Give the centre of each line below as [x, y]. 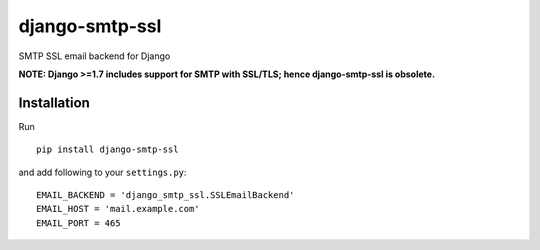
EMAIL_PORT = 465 [78, 223]
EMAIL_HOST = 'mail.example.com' [118, 209]
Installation [54, 102]
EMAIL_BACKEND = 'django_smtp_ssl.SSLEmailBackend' [165, 195]
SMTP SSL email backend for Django [94, 56]
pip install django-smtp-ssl [107, 149]
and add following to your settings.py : [102, 172]
